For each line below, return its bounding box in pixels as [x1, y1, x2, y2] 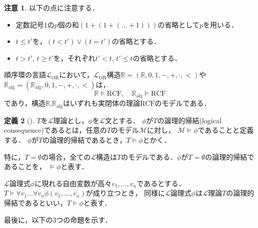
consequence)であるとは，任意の [4, 125, 107, 135]
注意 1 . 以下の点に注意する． [4, 2, 99, 12]
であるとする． [136, 178, 185, 188]
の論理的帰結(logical [157, 115, 221, 125]
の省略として [157, 19, 199, 29]
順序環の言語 [4, 69, 46, 80]
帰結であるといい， [4, 198, 67, 208]
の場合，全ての [41, 151, 91, 162]
